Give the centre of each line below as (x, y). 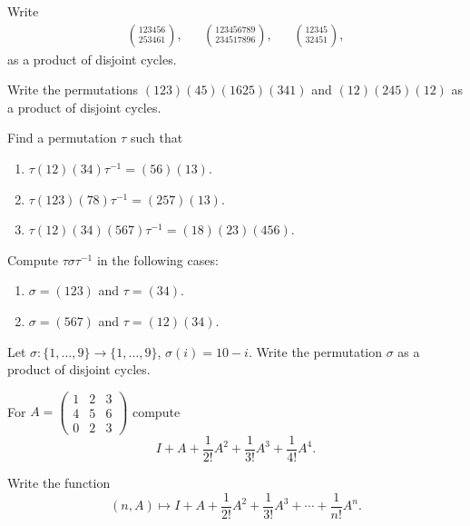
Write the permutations (73, 89)
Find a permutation (62, 138)
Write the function (59, 482)
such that (157, 138)
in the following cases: (157, 259)
